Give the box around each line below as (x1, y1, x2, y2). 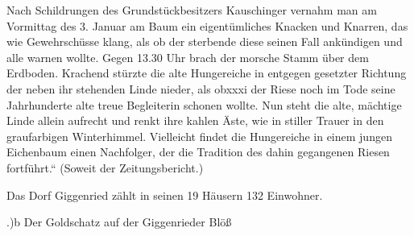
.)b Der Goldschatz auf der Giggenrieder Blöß (6, 213, 232, 230)
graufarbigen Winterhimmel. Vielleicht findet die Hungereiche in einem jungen (6, 127, 392, 144)
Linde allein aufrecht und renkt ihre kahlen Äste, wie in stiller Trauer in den (6, 112, 384, 129)
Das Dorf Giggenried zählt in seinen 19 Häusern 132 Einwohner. (6, 186, 323, 203)
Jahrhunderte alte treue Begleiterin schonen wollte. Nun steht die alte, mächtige (6, 96, 402, 113)
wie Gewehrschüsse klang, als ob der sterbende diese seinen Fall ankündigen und (6, 33, 403, 50)
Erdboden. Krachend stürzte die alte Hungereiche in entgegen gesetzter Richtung (6, 64, 407, 81)
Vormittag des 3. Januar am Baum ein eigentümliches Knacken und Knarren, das (6, 17, 408, 34)
